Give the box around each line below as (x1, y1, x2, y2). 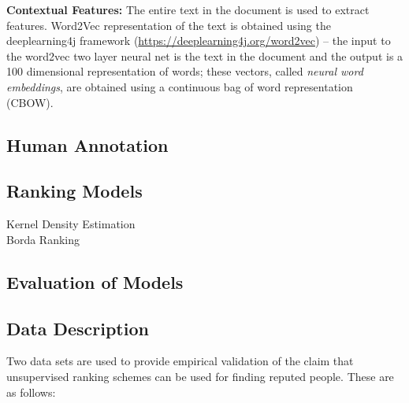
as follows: (6, 383, 56, 400)
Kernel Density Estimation (6, 216, 136, 232)
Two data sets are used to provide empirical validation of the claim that (6, 353, 354, 369)
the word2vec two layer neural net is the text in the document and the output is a (6, 47, 403, 64)
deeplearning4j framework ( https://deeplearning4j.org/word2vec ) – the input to (6, 32, 391, 49)
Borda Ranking (6, 231, 80, 247)
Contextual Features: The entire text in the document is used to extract (6, 2, 370, 17)
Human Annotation (6, 132, 169, 157)
